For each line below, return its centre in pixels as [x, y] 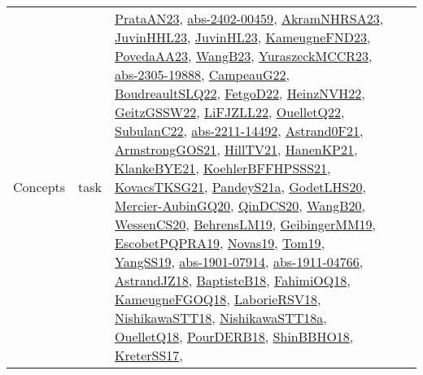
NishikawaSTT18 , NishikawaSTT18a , [221, 318]
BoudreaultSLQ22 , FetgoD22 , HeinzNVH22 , [240, 93]
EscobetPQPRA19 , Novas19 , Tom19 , [220, 243]
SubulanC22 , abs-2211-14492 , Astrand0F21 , [239, 131]
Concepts [39, 187]
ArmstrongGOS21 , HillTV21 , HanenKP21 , [236, 149]
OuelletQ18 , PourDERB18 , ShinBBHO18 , [234, 336]
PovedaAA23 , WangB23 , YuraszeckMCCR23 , [244, 56]
